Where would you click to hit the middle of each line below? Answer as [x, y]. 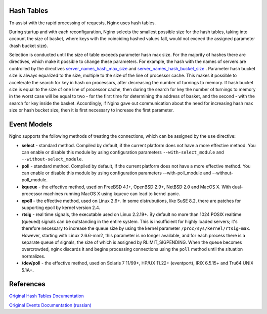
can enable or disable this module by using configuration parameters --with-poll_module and [116, 173]
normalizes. [33, 256]
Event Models [31, 125]
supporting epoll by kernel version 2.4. [61, 208]
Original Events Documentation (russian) [50, 305]
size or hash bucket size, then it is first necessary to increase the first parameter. [91, 110]
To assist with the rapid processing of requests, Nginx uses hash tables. [82, 23]
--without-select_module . [52, 159]
